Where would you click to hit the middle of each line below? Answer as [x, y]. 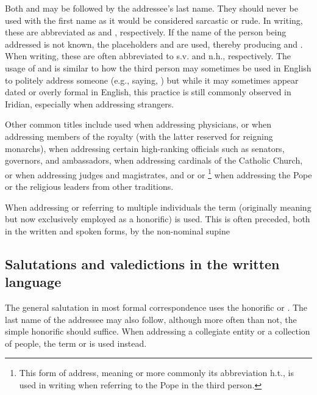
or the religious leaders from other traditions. [89, 186]
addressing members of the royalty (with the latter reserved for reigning [139, 136]
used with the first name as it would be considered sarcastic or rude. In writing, [154, 20]
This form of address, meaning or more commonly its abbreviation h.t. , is [156, 373]
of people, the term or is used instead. [76, 343]
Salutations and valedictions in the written [142, 263]
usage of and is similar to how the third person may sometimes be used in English [158, 67]
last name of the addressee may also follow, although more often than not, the [151, 319]
